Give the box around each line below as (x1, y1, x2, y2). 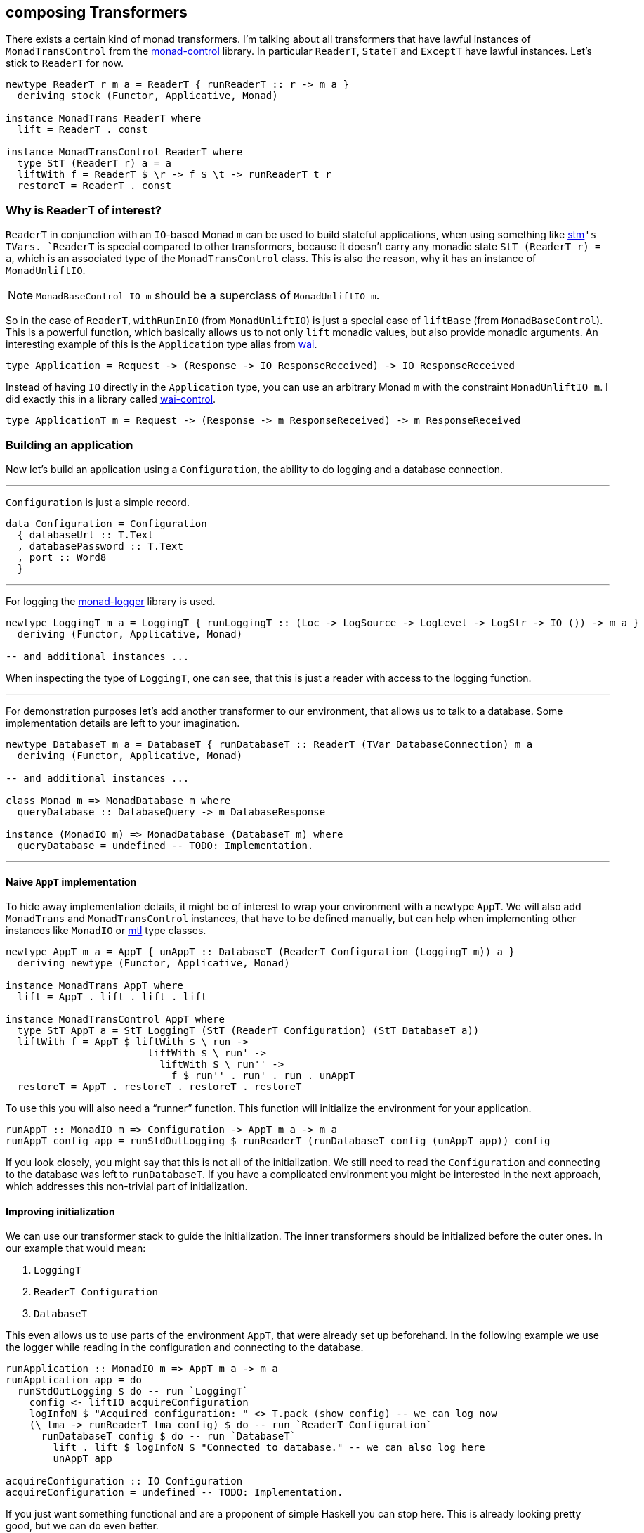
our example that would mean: (6, 1242, 146, 1255)
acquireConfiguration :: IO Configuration (6, 1475, 243, 1487)
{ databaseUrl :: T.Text (17, 529, 154, 541)
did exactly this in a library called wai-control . (6, 393, 216, 406)
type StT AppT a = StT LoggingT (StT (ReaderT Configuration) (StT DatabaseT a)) (17, 1025, 480, 1037)
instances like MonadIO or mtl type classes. (6, 924, 206, 937)
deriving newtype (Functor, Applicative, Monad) (17, 957, 290, 969)
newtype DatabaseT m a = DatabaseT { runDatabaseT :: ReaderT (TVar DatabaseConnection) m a (6, 738, 533, 750)
